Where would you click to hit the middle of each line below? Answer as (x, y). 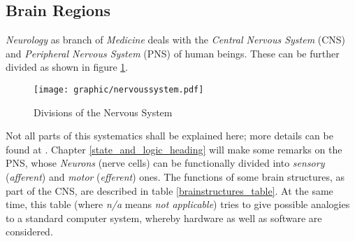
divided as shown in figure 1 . (67, 67)
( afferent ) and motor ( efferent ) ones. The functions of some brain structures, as (175, 177)
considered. (29, 232)
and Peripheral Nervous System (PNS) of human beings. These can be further (173, 53)
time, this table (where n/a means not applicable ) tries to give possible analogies (178, 204)
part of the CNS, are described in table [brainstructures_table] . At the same (169, 190)
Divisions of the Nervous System (103, 112)
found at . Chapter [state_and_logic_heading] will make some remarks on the (174, 149)
